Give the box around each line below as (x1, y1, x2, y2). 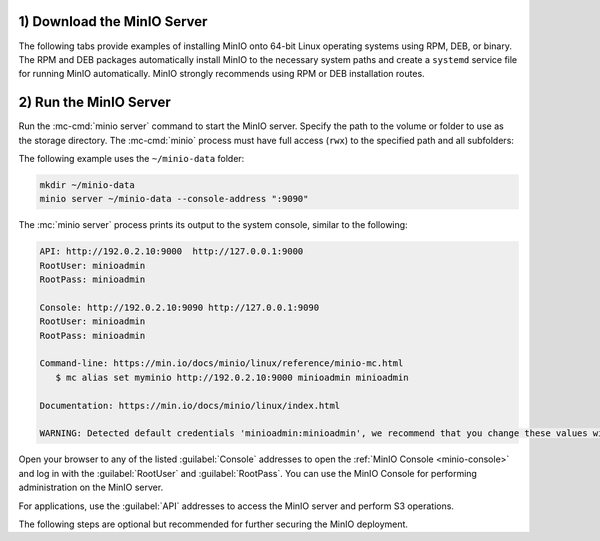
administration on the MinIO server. (18, 481, 164, 494)
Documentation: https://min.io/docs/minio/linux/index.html (39, 400, 341, 411)
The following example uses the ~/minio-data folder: (18, 152, 245, 164)
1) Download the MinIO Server (18, 13, 208, 30)
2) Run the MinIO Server (18, 94, 172, 111)
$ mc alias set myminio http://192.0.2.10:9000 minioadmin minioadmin (55, 371, 409, 383)
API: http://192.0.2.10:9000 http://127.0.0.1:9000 (39, 246, 304, 257)
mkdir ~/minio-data (39, 179, 135, 190)
